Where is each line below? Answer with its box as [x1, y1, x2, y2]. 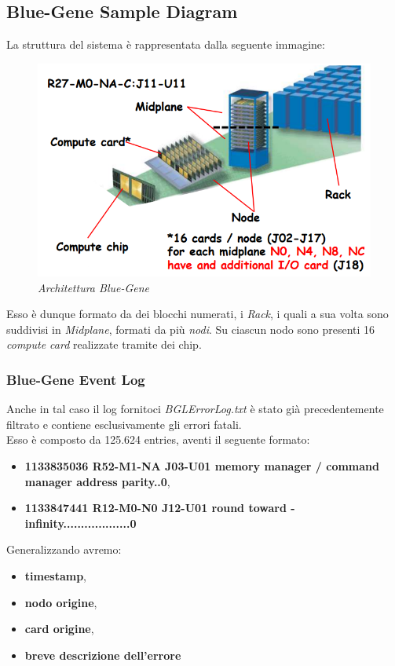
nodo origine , [24, 594, 97, 610]
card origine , [24, 620, 94, 637]
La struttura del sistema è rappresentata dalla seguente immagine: [6, 36, 325, 53]
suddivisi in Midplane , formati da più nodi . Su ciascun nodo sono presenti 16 [6, 320, 375, 337]
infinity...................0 [24, 514, 137, 531]
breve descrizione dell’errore [24, 646, 181, 663]
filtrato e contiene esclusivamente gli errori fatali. [6, 415, 242, 432]
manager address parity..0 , [24, 473, 170, 489]
